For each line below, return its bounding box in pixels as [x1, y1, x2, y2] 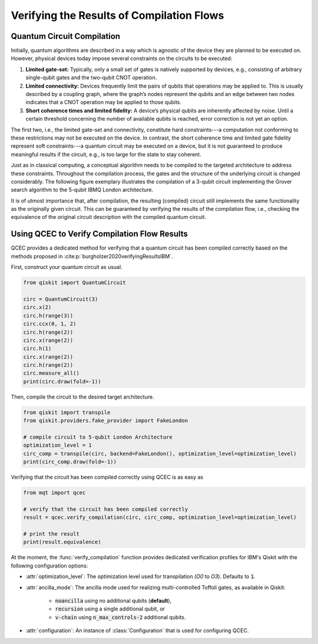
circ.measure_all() [23, 370, 79, 377]
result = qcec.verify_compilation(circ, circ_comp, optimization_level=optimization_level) [23, 514, 297, 521]
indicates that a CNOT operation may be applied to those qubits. [25, 99, 182, 106]
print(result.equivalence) [23, 539, 101, 546]
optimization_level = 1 [23, 442, 92, 449]
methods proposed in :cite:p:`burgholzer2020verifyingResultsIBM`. [11, 253, 173, 260]
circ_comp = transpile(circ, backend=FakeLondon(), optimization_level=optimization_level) [23, 450, 297, 457]
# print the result [23, 530, 79, 537]
